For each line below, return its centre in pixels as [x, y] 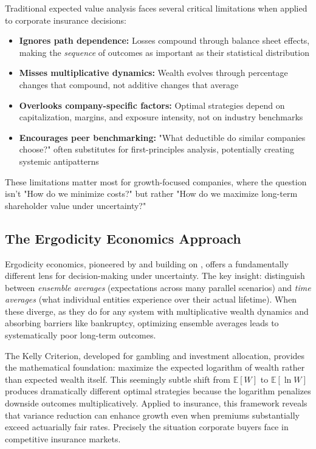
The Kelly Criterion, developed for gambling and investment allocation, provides [155, 355]
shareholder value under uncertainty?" [76, 205]
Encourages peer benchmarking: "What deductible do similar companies [162, 137]
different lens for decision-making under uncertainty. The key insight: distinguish [155, 276]
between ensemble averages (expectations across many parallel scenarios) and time [158, 287]
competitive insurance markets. [63, 438]
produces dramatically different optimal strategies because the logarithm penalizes [158, 391]
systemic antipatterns [59, 161]
